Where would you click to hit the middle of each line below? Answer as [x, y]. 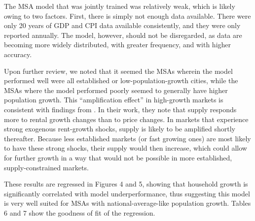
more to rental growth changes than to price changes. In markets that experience [126, 119]
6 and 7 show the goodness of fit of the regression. [80, 212]
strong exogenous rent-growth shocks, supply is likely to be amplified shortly [120, 129]
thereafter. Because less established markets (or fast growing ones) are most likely [127, 138]
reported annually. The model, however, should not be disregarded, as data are [123, 35]
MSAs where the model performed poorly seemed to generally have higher [116, 90]
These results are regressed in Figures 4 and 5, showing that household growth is [126, 184]
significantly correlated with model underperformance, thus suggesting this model [127, 193]
